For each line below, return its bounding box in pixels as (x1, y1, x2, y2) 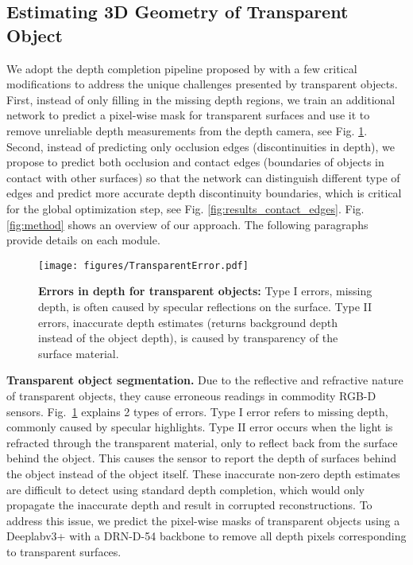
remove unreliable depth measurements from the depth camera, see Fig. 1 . (6, 122, 368, 138)
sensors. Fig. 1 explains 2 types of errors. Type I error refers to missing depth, (6, 403, 388, 419)
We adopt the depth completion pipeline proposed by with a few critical (6, 60, 357, 76)
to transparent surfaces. (6, 543, 122, 559)
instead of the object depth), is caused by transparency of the (38, 329, 338, 346)
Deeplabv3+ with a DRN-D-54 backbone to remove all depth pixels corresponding (6, 528, 407, 544)
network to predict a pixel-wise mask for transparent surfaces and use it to (6, 107, 370, 123)
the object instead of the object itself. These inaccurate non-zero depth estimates (6, 465, 400, 481)
